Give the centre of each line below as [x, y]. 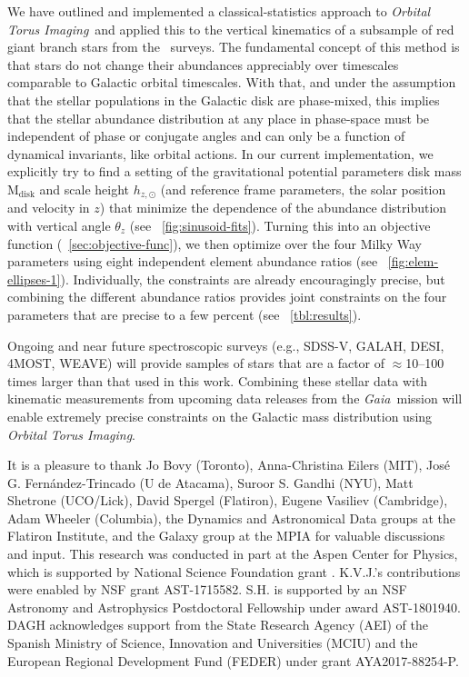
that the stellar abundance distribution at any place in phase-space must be [219, 118]
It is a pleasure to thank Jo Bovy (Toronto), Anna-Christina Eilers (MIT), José [229, 465]
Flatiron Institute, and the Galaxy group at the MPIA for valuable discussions [226, 536]
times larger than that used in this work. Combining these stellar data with [218, 380]
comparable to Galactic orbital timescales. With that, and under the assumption [232, 82]
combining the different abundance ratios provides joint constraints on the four [227, 297]
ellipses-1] [34, 279]
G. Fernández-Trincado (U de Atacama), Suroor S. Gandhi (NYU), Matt [210, 482]
